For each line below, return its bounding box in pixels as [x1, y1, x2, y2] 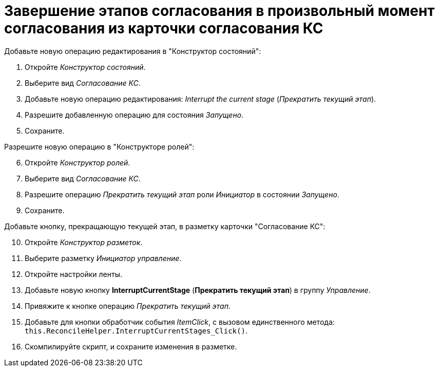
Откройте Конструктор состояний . [25, 62, 146, 71]
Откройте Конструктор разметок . [25, 237, 143, 247]
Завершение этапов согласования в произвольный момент [4, 2, 435, 20]
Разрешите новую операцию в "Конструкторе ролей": [4, 142, 195, 151]
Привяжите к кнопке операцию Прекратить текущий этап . [25, 301, 231, 310]
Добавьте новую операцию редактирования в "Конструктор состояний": [4, 46, 261, 55]
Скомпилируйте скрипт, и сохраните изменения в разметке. [25, 342, 237, 351]
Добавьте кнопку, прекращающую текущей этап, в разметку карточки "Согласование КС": [4, 221, 326, 231]
